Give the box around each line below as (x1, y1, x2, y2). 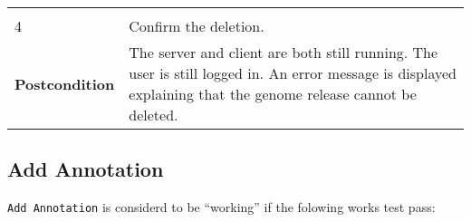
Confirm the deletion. (129, 15, 264, 36)
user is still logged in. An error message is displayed (129, 63, 457, 83)
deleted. (129, 104, 178, 125)
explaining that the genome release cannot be (129, 83, 417, 104)
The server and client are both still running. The (129, 42, 438, 63)
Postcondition (14, 72, 115, 94)
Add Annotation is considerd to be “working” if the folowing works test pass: (7, 198, 436, 217)
